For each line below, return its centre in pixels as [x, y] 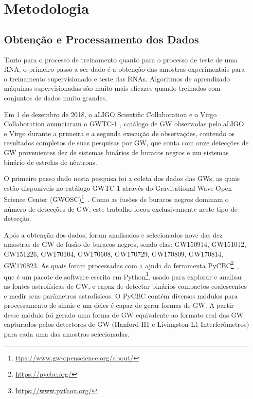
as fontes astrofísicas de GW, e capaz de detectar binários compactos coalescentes [125, 286]
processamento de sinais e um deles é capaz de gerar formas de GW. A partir [119, 305]
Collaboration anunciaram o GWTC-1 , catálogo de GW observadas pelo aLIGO [124, 124]
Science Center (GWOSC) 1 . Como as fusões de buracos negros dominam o [116, 198]
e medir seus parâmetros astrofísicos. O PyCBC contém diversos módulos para [121, 295]
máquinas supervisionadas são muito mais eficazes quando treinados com [112, 88]
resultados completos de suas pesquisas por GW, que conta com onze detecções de [126, 143]
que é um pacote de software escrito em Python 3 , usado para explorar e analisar [123, 276]
